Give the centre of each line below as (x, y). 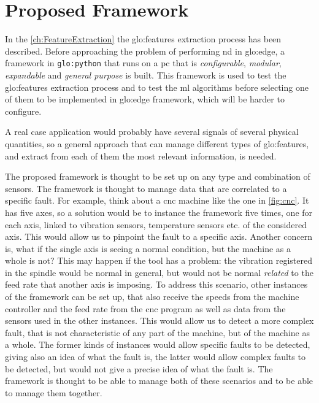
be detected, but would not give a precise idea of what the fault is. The (139, 368)
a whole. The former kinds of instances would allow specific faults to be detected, (158, 344)
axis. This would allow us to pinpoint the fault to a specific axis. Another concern (159, 236)
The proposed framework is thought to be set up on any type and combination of (158, 176)
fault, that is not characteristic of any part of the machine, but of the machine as (157, 332)
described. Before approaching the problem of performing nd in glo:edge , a (145, 51)
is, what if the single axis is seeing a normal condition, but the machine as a (148, 248)
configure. (23, 111)
